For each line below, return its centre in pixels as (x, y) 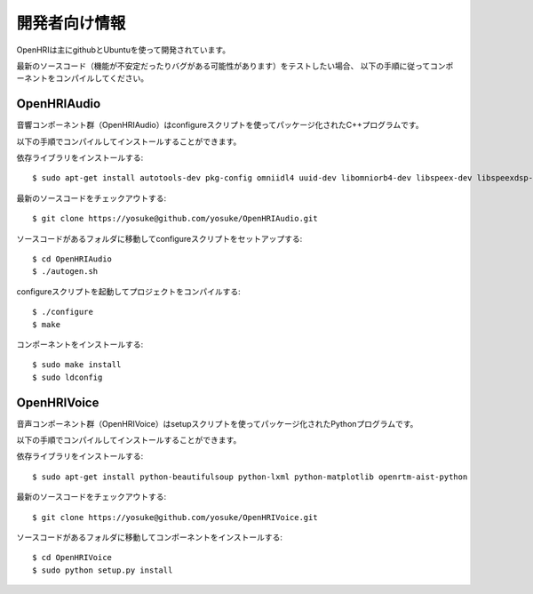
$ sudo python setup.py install (103, 570)
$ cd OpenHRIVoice (72, 558)
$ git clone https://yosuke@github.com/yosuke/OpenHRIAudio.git (175, 219)
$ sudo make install (77, 365)
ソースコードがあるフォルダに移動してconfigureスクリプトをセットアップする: (159, 238)
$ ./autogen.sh (65, 272)
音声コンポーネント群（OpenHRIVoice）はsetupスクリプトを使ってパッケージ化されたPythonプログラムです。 (217, 423)
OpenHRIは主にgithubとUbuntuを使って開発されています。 (123, 50)
